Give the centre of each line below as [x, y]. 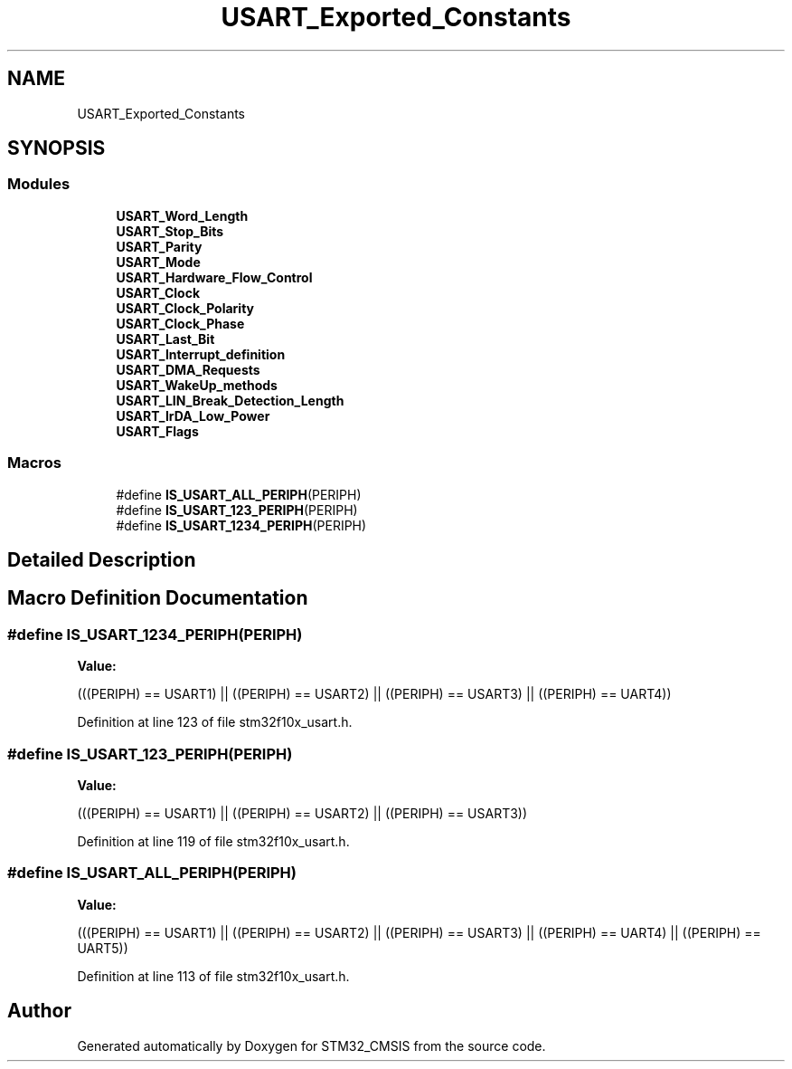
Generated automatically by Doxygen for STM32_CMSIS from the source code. [311, 1045]
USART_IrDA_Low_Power [193, 415]
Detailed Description [102, 559]
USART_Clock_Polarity [185, 308]
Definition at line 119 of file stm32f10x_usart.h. [213, 841]
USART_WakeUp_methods [197, 385]
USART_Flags [157, 431]
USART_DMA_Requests [188, 369]
